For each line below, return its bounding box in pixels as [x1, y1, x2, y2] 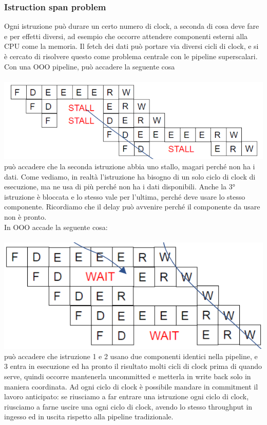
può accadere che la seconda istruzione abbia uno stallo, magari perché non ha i [4, 161, 255, 172]
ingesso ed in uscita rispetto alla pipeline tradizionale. [4, 411, 174, 422]
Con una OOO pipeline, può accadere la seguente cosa [4, 61, 175, 72]
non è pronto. [4, 211, 47, 222]
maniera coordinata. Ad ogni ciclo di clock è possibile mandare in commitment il [4, 381, 258, 392]
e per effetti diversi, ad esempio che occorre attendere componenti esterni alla [4, 30, 248, 41]
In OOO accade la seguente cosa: [4, 221, 108, 232]
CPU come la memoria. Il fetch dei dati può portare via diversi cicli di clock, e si [4, 41, 259, 51]
